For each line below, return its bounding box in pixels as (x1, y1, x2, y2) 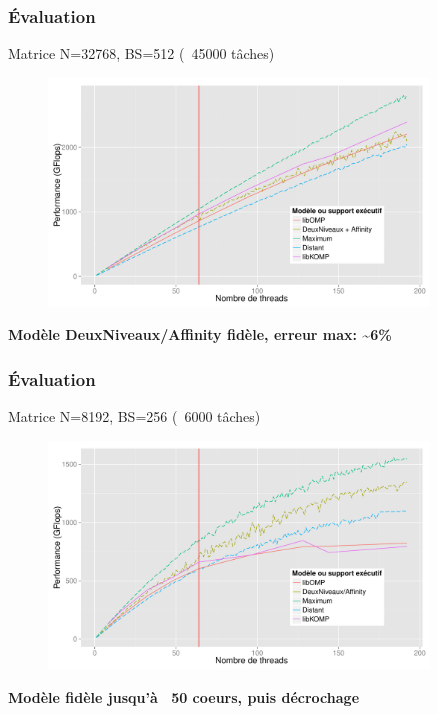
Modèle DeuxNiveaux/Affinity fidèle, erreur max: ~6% (8, 324, 392, 345)
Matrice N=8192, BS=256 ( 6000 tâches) (8, 406, 261, 427)
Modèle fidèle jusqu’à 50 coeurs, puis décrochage (8, 687, 360, 707)
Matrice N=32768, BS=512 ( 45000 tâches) (8, 43, 275, 64)
